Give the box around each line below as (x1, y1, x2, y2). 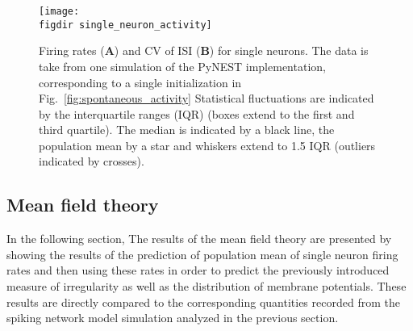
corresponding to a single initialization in (39, 73, 242, 90)
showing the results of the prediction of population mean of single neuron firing (6, 245, 398, 262)
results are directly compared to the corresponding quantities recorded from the (6, 293, 400, 310)
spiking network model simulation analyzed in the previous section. (6, 309, 339, 326)
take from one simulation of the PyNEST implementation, (39, 57, 326, 74)
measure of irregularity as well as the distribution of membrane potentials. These (6, 278, 407, 295)
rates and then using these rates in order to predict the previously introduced (6, 262, 390, 279)
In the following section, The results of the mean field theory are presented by (6, 230, 392, 247)
